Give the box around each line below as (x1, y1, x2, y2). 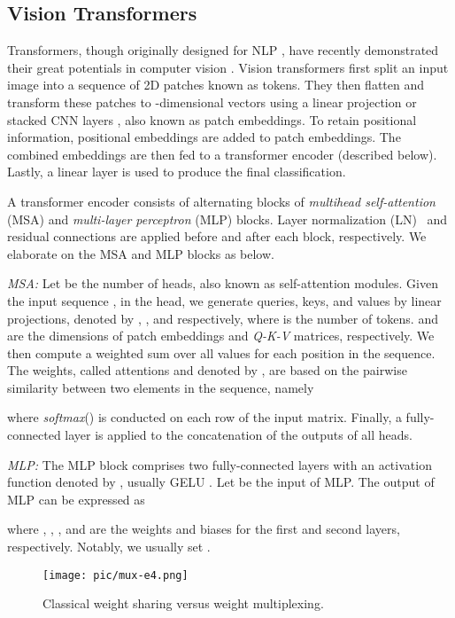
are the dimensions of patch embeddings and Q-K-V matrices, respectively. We (7, 326, 435, 345)
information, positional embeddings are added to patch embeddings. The (7, 128, 401, 146)
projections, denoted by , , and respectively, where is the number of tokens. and (7, 309, 438, 327)
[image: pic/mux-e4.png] (42, 568, 189, 582)
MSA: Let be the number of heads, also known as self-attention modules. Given (7, 274, 438, 293)
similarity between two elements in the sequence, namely (7, 378, 314, 396)
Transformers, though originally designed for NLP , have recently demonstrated (7, 41, 439, 59)
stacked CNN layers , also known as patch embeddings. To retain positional (7, 110, 417, 129)
